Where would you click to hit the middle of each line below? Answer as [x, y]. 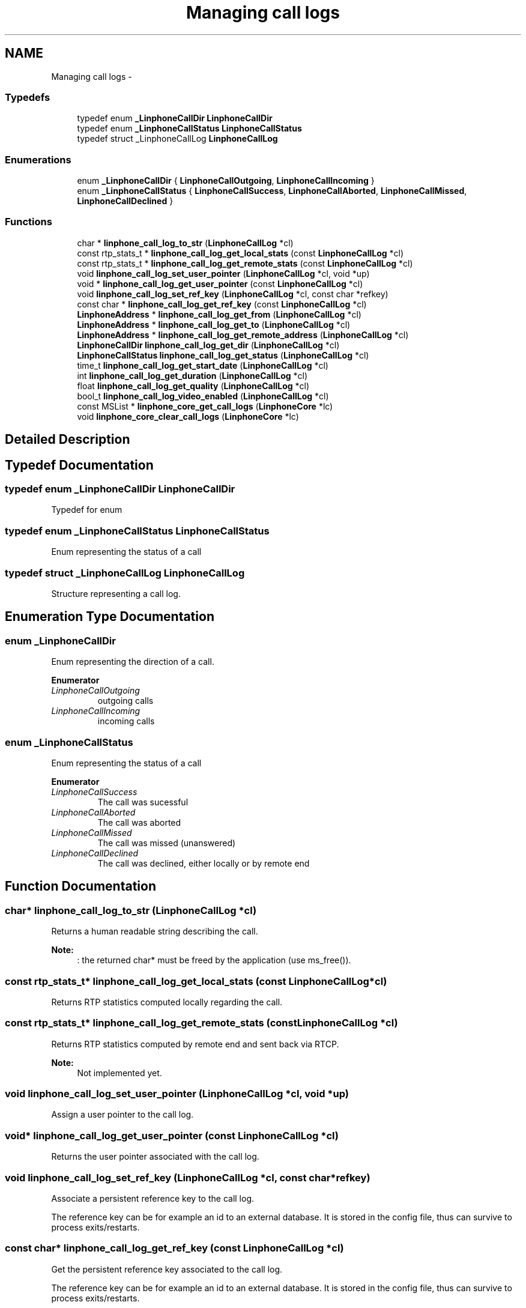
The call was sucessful [143, 802]
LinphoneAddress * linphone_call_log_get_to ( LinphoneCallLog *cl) [214, 324]
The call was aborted [139, 822]
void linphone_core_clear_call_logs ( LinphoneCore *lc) [188, 416]
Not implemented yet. [119, 1073]
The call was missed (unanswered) [167, 843]
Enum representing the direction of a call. [133, 662]
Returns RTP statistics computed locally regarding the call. [167, 1002]
